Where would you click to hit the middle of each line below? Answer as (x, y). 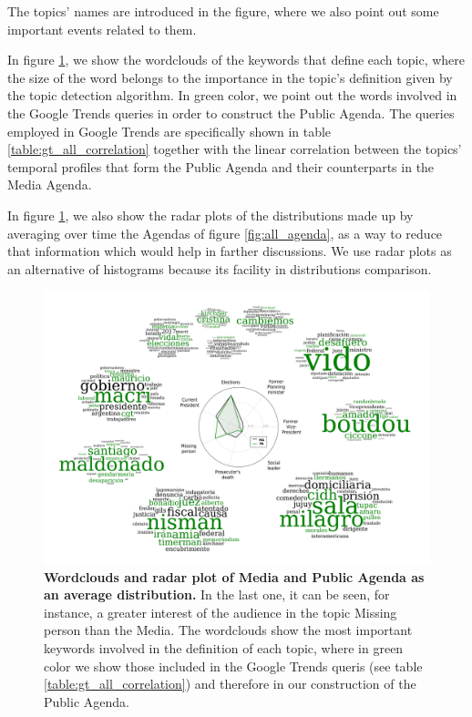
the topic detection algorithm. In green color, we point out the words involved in (232, 95)
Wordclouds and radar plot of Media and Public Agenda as (234, 576)
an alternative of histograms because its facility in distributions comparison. (220, 268)
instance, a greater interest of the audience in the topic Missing (221, 612)
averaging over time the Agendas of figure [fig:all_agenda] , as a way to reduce (225, 233)
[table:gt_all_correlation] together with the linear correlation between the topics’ (235, 149)
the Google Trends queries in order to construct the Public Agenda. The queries (231, 113)
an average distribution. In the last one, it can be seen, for (217, 594)
